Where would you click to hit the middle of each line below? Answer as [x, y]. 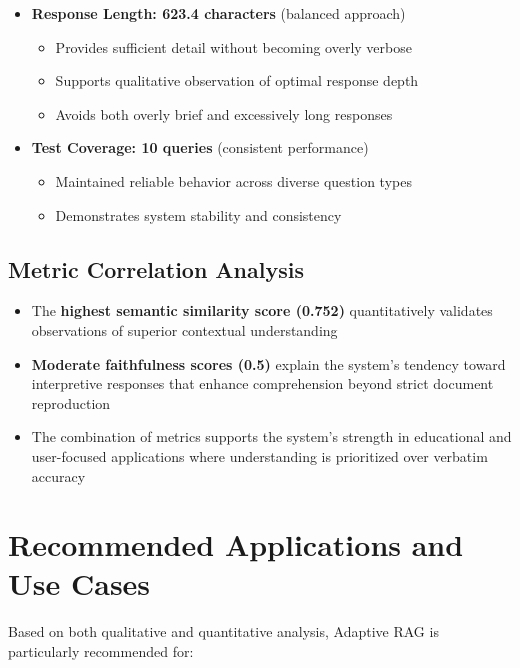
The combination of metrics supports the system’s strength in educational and [271, 436]
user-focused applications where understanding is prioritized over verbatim [259, 455]
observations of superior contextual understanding [184, 329]
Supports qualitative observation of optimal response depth [237, 80]
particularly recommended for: [101, 651]
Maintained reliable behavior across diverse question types [233, 180]
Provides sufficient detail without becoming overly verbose [233, 46]
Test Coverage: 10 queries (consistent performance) [200, 147]
